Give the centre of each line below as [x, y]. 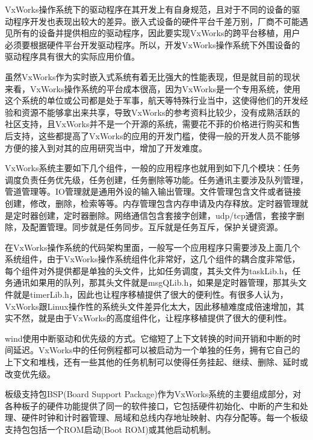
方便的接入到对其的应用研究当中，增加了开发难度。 [106, 147]
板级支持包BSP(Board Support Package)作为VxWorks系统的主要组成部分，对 [153, 394]
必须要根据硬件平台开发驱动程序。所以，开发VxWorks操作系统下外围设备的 [153, 44]
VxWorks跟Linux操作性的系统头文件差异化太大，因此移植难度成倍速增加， [150, 306]
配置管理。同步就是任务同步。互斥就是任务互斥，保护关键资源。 [156, 227]
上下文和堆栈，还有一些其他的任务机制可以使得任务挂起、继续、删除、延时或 [156, 362]
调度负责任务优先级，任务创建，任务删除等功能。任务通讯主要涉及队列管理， [156, 179]
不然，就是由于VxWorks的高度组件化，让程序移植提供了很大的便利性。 [152, 318]
